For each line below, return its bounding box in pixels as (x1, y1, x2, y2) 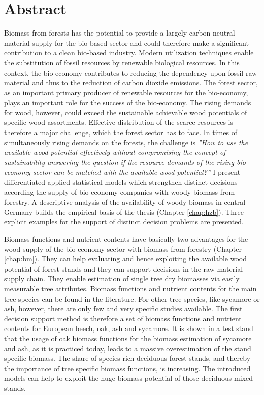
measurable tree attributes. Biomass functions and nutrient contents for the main (4, 283, 257, 293)
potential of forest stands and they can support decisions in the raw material (4, 263, 243, 274)
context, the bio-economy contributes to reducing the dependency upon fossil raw (4, 67, 257, 78)
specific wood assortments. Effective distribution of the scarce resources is (4, 117, 233, 127)
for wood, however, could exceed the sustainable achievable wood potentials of (4, 107, 247, 117)
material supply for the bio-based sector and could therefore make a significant (4, 37, 249, 48)
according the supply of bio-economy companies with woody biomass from (4, 186, 235, 197)
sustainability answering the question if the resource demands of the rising (4, 156, 235, 167)
